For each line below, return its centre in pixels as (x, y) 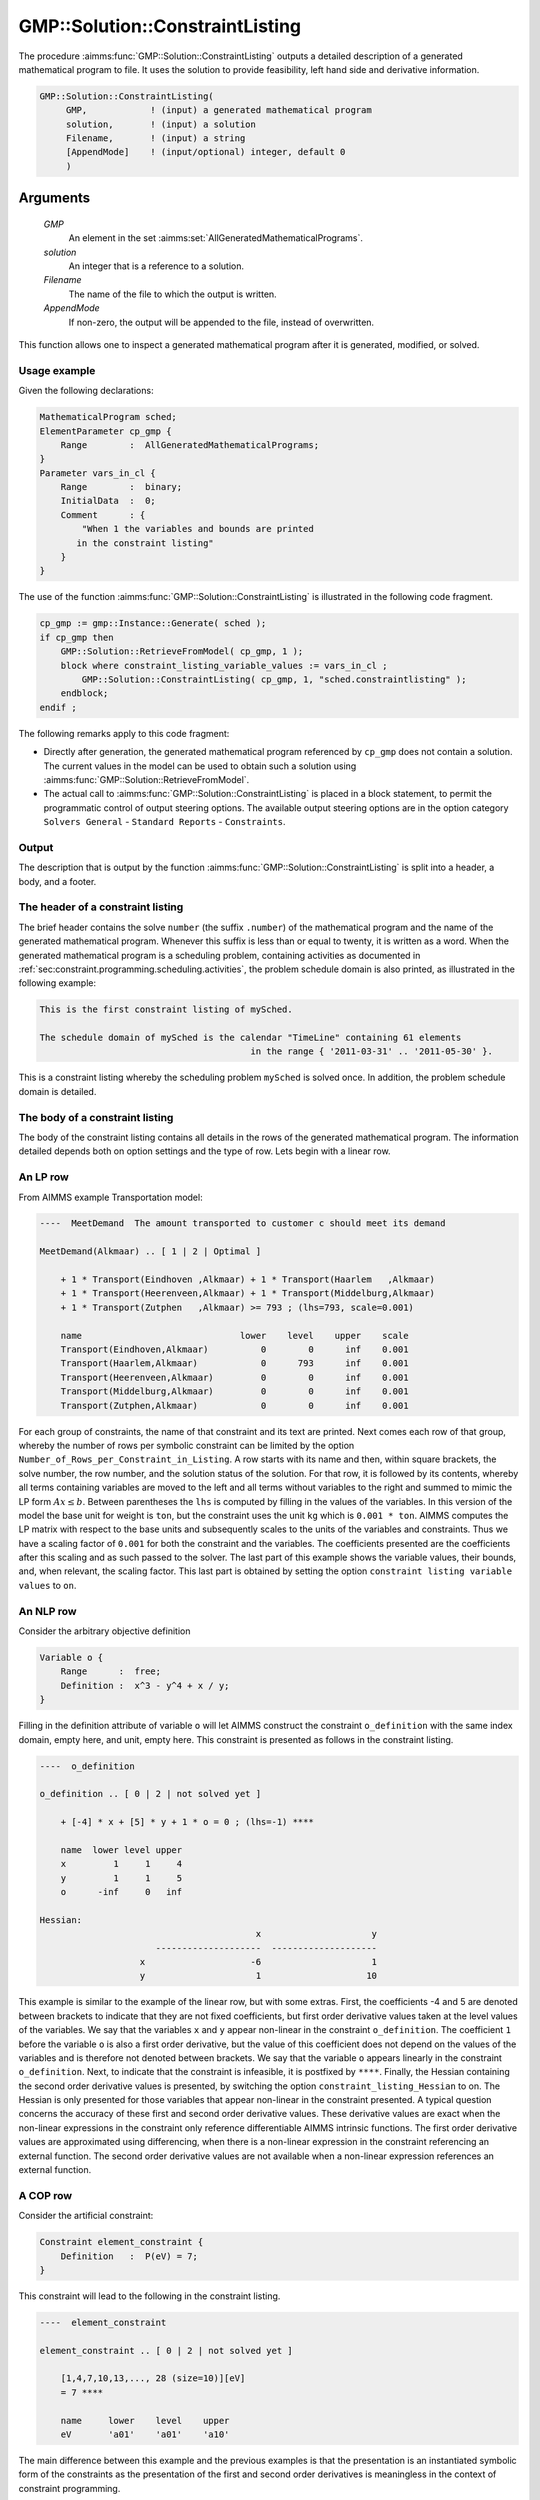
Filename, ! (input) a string (155, 138)
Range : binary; (121, 487)
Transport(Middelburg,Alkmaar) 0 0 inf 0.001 (234, 1391)
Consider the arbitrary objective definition (104, 1631)
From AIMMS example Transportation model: (111, 1197)
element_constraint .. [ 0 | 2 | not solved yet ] (166, 2350)
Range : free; (111, 1671)
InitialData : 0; (108, 501)
